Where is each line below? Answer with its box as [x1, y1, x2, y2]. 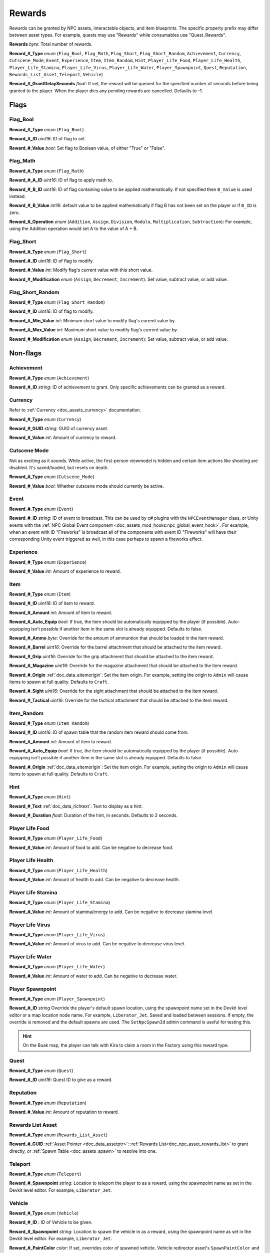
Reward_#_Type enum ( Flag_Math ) [9, 168, 84, 174]
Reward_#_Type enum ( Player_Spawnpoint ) [9, 995, 105, 1002]
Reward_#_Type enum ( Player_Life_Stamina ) [9, 900, 110, 906]
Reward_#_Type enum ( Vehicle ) [9, 1210, 79, 1216]
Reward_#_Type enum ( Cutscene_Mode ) [9, 474, 94, 480]
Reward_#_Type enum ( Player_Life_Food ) [9, 835, 102, 842]
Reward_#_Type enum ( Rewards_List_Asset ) [9, 1132, 107, 1138]
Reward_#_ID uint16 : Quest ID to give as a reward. [9, 1077, 112, 1083]
